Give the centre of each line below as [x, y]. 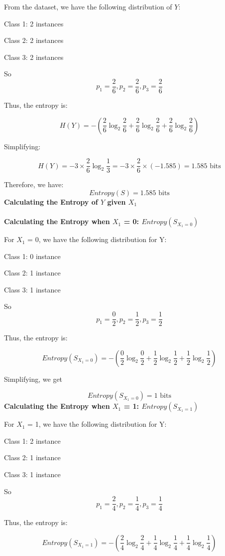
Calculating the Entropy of [51, 201]
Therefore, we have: [34, 184]
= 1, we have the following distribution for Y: [97, 424]
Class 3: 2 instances [34, 57]
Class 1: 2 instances [34, 23]
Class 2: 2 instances [34, 40]
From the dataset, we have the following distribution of [88, 6]
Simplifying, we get [33, 379]
